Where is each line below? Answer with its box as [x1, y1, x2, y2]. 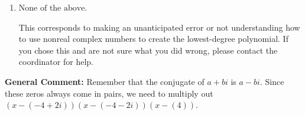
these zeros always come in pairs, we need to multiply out [5, 87, 213, 99]
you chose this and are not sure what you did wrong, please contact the [18, 44, 278, 56]
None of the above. [18, 4, 87, 12]
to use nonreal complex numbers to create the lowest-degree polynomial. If [18, 32, 288, 45]
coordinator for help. [18, 55, 93, 68]
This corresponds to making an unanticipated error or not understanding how [18, 21, 300, 33]
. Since [259, 75, 284, 87]
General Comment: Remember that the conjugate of [5, 75, 205, 87]
